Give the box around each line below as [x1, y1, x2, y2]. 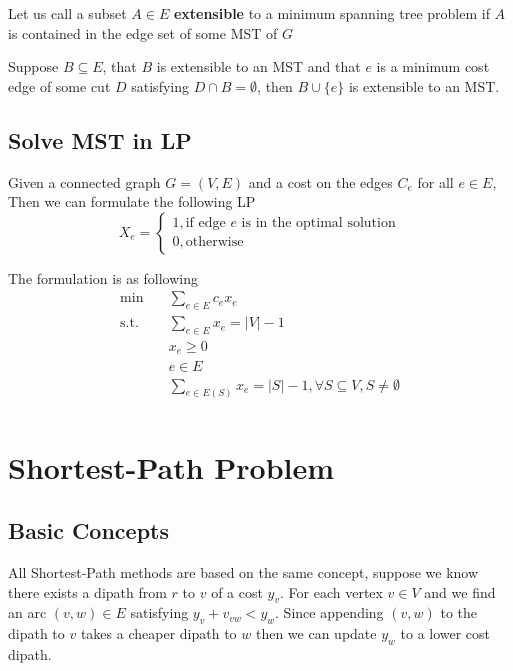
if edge [185, 216, 226, 231]
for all [417, 171, 454, 192]
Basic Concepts [8, 515, 170, 546]
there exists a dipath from [8, 581, 167, 602]
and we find [424, 581, 496, 602]
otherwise [185, 235, 244, 250]
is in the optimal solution [241, 216, 396, 231]
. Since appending [275, 602, 384, 623]
